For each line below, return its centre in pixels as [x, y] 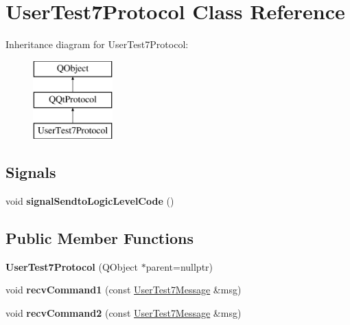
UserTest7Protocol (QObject [72, 266]
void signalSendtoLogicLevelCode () [90, 200]
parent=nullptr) [179, 266]
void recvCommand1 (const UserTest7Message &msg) [124, 290]
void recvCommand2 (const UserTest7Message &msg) [124, 312]
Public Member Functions [100, 237]
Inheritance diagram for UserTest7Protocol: [97, 44]
